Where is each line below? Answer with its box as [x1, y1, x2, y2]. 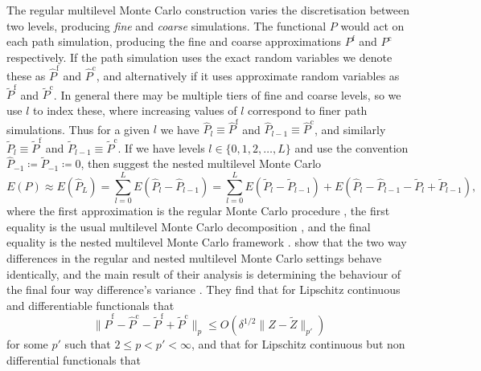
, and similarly [314, 120, 386, 137]
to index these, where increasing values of [33, 102, 237, 118]
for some [6, 336, 48, 353]
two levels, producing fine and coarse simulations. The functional [6, 17, 327, 34]
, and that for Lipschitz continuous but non [191, 336, 405, 353]
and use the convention [294, 139, 409, 156]
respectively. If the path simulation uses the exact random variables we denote [6, 48, 393, 65]
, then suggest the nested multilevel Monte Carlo [80, 155, 322, 172]
